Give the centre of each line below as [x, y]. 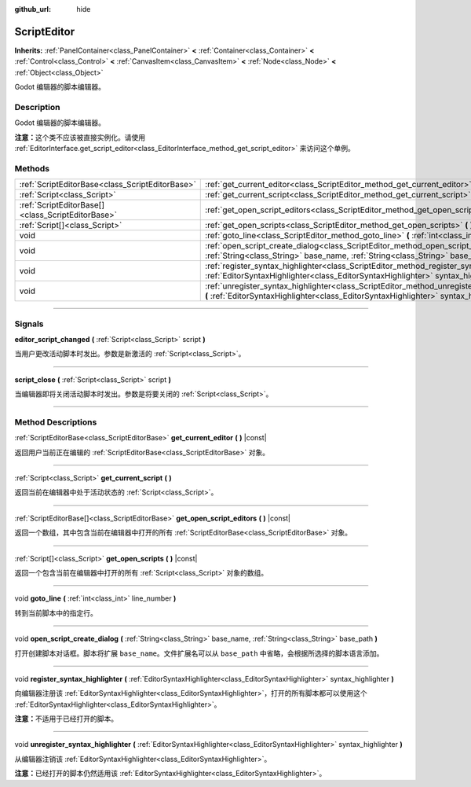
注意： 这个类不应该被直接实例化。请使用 [80, 137]
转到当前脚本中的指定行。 [56, 612]
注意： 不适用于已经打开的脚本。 [66, 719]
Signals [29, 324]
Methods [32, 168]
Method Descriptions [56, 422]
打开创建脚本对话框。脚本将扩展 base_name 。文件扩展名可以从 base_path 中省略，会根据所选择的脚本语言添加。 [199, 653]
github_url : [33, 9]
